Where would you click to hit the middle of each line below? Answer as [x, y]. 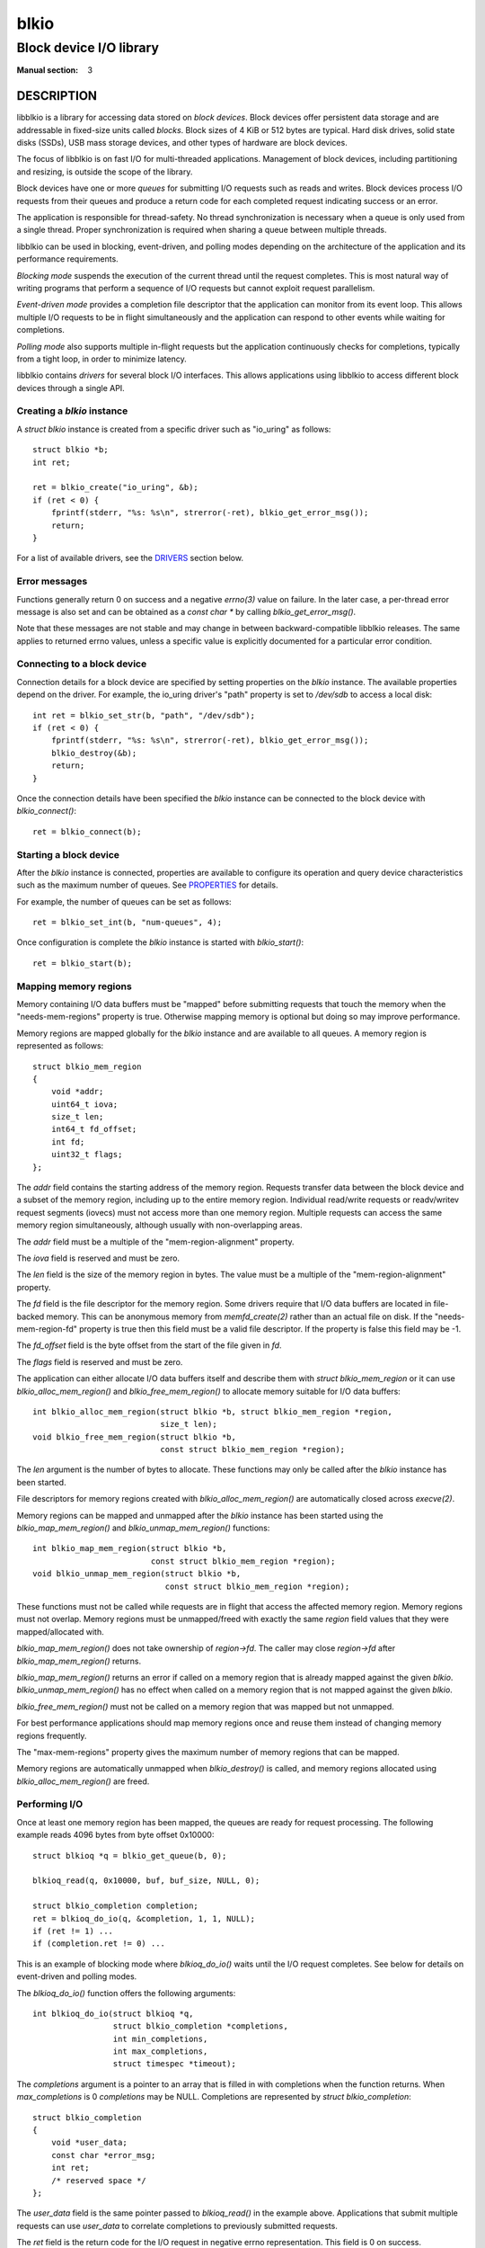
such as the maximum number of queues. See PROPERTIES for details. [147, 885]
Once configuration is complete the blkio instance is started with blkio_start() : [160, 942]
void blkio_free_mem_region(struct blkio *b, [135, 1437]
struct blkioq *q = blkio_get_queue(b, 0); [130, 1855]
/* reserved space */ [99, 2180]
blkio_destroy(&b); [94, 753]
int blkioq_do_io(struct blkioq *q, [113, 2013]
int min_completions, [160, 2038]
